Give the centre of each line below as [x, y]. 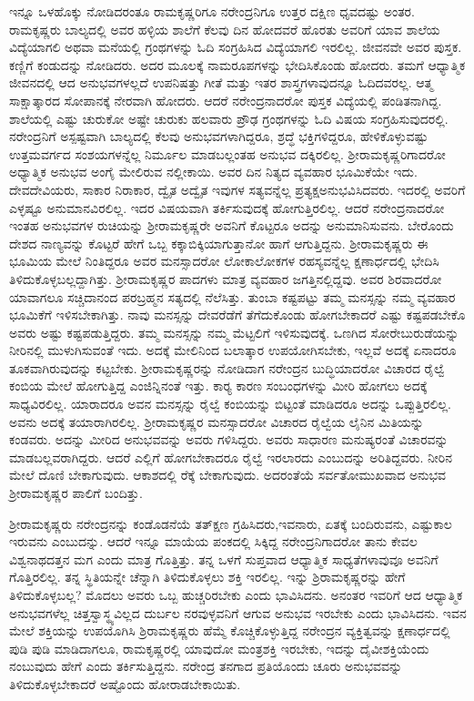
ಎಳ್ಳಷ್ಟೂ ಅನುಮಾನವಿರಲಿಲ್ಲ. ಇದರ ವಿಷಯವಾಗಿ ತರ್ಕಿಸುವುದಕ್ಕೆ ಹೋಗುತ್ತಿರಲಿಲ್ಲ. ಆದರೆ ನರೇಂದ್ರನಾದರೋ [227, 207]
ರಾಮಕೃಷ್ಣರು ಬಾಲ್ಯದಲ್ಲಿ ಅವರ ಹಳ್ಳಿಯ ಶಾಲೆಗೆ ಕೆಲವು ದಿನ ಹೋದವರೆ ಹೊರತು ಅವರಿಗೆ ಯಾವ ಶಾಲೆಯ [225, 29]
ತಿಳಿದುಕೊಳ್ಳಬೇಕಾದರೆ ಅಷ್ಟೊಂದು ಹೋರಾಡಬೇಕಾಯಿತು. [125, 683]
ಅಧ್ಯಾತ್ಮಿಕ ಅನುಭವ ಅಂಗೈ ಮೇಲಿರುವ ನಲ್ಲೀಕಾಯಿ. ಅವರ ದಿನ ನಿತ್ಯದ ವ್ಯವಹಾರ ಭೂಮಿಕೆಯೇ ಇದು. [213, 172]
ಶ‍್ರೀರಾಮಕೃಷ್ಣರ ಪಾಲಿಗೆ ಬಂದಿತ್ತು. [76, 493]
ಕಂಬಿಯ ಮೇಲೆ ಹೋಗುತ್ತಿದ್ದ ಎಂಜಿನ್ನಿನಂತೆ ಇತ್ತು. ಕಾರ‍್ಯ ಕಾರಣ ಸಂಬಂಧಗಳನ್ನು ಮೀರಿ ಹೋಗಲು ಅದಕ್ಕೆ [218, 386]
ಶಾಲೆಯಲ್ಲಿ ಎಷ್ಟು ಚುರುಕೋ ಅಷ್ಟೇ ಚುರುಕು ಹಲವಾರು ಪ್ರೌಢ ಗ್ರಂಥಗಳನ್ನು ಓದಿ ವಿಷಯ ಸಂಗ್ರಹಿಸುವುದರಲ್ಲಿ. [229, 118]
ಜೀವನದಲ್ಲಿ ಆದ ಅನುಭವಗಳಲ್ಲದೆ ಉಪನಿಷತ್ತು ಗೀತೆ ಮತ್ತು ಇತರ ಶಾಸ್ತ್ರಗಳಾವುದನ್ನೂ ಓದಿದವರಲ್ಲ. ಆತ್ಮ [221, 82]
